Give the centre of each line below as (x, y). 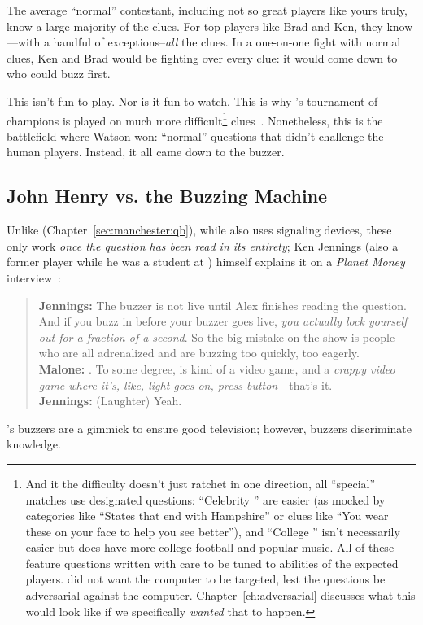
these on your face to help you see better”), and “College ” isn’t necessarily (213, 531)
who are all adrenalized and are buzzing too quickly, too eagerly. (199, 353)
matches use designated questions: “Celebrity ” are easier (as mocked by (205, 499)
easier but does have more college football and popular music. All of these (210, 547)
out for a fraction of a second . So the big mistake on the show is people (217, 337)
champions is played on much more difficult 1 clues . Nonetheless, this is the (195, 119)
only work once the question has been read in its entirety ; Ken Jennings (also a (203, 245)
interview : (34, 277)
